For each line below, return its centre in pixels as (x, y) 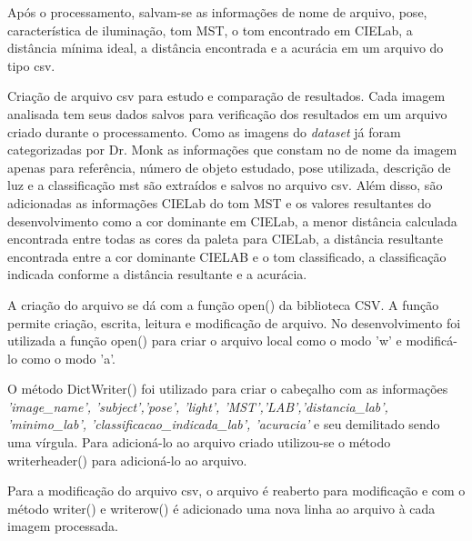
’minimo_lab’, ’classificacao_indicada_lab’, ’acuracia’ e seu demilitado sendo (224, 424)
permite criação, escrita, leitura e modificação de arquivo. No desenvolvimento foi (234, 322)
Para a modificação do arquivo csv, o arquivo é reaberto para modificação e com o (236, 491)
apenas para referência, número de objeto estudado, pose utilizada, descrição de (229, 167)
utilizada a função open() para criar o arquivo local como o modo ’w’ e (205, 341)
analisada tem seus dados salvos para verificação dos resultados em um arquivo (227, 113)
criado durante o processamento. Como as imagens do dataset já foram (204, 131)
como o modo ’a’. (68, 358)
